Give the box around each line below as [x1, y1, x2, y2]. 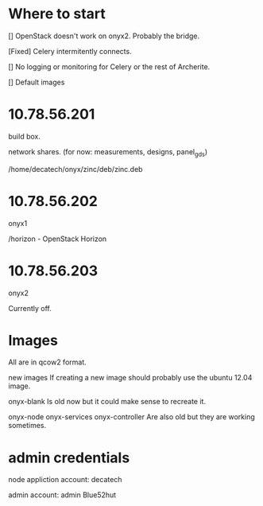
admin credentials [8, 449, 130, 466]
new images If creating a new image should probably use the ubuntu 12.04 [8, 373, 253, 383]
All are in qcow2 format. [8, 357, 87, 367]
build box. [8, 131, 41, 141]
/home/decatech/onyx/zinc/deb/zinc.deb [8, 164, 143, 173]
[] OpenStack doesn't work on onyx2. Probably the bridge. [8, 31, 200, 41]
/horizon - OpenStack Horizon [8, 234, 107, 243]
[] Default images [8, 77, 65, 87]
